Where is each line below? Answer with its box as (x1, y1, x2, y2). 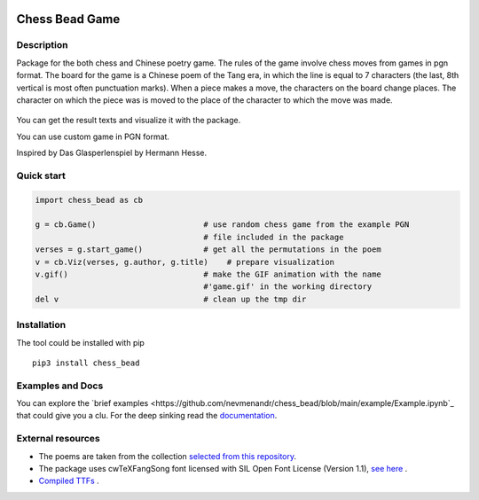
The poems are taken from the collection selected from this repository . (38, 450, 297, 461)
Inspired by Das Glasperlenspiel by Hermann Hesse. (16, 147, 208, 159)
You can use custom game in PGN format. (16, 131, 170, 142)
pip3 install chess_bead (32, 357, 140, 368)
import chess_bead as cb (35, 195, 144, 205)
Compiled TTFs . (38, 475, 99, 487)
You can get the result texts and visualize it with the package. (16, 115, 241, 126)
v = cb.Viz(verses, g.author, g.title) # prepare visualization (35, 257, 335, 267)
